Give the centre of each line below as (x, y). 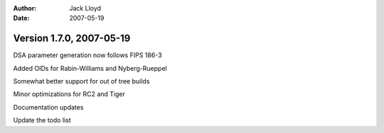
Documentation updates (48, 107)
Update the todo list (42, 120)
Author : (25, 8)
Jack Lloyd (85, 8)
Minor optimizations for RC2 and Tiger (69, 94)
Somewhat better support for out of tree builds (81, 81)
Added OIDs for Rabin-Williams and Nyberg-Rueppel (90, 68)
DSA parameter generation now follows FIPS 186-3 (88, 55)
